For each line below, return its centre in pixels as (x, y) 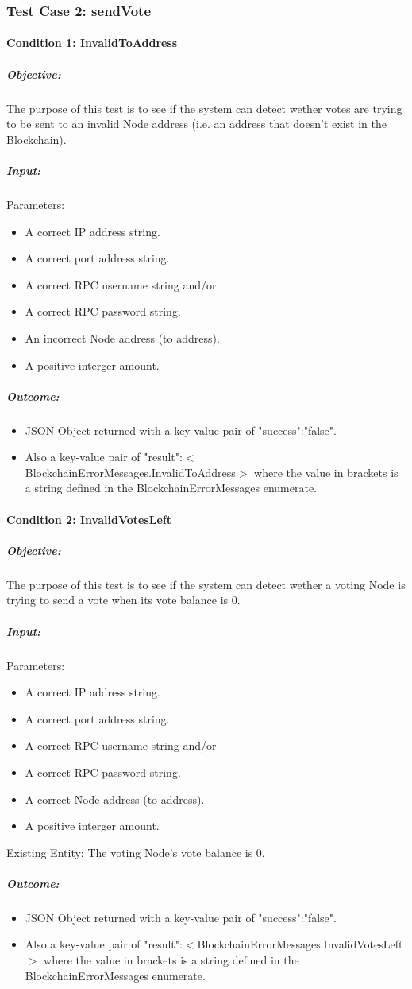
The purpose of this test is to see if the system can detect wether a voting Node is (206, 584)
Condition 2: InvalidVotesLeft (89, 519)
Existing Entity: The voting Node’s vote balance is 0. (136, 852)
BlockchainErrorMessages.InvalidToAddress (130, 472)
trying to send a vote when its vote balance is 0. (123, 600)
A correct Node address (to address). (115, 799)
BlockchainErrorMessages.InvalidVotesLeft (300, 944)
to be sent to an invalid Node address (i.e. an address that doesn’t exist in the (196, 124)
